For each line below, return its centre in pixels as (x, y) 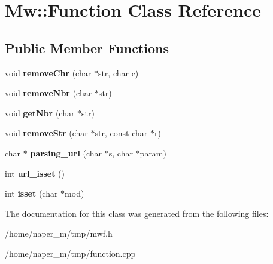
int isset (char (31, 193)
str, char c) (118, 73)
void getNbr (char (40, 113)
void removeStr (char (46, 133)
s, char (121, 153)
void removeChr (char (48, 73)
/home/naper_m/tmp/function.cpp (70, 253)
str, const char (121, 133)
